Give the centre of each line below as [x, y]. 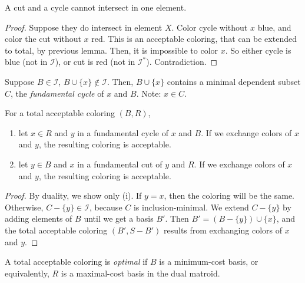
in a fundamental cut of [120, 164]
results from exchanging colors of [223, 230]
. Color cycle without [210, 27]
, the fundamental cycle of [57, 93]
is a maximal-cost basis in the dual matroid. [140, 273]
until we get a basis [119, 218]
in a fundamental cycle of [123, 132]
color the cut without [43, 39]
